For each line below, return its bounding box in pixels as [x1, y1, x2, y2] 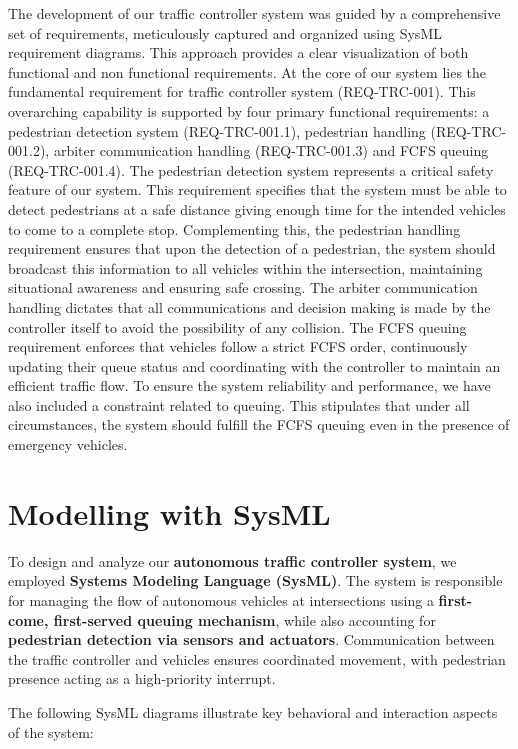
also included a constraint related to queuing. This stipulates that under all [8, 394, 470, 415]
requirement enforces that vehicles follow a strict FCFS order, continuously [8, 336, 468, 357]
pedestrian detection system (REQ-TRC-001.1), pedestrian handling [8, 120, 426, 141]
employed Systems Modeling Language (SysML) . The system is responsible [8, 570, 503, 591]
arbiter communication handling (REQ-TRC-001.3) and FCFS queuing [53, 140, 489, 161]
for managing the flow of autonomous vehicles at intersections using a [8, 589, 434, 610]
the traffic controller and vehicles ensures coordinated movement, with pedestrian [8, 648, 506, 669]
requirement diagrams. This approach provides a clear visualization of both [8, 42, 469, 63]
